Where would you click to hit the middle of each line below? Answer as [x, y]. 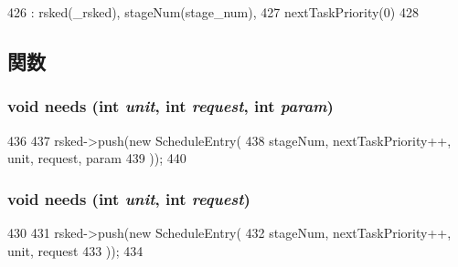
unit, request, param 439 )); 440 [97, 158]
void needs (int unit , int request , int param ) [170, 106]
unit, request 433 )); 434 [75, 250]
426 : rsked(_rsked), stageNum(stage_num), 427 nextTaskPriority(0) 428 [213, 12]
